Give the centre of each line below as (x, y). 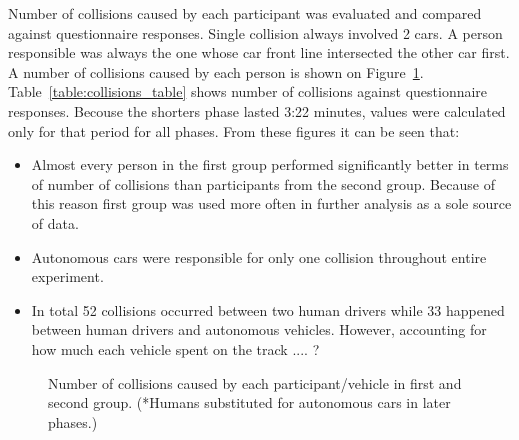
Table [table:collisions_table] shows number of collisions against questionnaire (248, 91)
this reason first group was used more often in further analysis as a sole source (271, 203)
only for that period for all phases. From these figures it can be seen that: (234, 130)
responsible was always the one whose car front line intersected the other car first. (259, 52)
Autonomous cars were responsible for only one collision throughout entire (259, 256)
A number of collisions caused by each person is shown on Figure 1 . (216, 71)
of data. (55, 222)
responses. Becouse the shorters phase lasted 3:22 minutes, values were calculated (257, 110)
